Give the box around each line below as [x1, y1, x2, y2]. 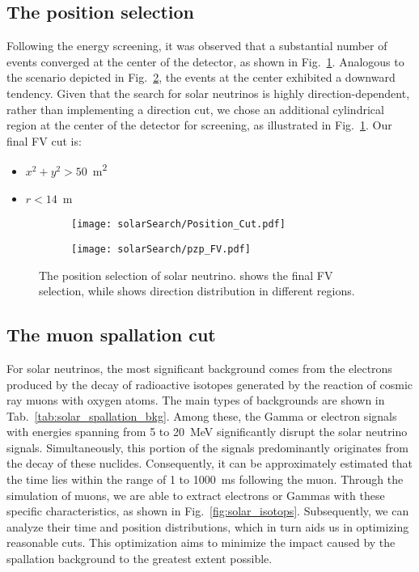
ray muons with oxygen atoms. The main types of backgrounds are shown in [6, 392, 385, 409]
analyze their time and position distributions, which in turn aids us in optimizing [6, 518, 409, 535]
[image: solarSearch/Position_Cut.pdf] [71, 218, 286, 231]
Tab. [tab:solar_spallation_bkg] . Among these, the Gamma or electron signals [6, 407, 397, 424]
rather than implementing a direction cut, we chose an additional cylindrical [6, 100, 384, 117]
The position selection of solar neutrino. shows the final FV [39, 266, 333, 283]
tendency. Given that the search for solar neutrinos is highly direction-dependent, [6, 84, 410, 101]
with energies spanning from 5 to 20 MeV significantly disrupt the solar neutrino [6, 423, 408, 440]
